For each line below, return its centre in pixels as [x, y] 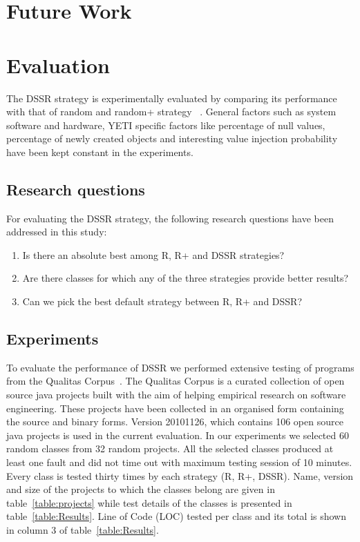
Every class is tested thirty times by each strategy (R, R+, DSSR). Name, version [180, 475]
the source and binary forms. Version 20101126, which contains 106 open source [175, 422]
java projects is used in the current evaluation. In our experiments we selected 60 [178, 435]
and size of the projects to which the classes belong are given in [141, 489]
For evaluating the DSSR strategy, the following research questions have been [170, 218]
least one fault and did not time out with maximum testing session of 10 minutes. [179, 462]
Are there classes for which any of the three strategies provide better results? [186, 278]
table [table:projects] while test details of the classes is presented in [149, 502]
